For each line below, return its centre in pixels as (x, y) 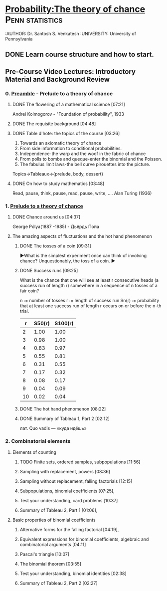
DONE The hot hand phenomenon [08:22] (63, 409)
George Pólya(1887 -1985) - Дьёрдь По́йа (56, 227)
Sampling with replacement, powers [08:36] (65, 471)
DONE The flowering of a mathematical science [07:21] (69, 104)
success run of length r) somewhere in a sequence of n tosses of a (89, 286)
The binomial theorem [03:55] (50, 564)
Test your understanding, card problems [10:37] (69, 500)
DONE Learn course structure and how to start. (80, 55)
